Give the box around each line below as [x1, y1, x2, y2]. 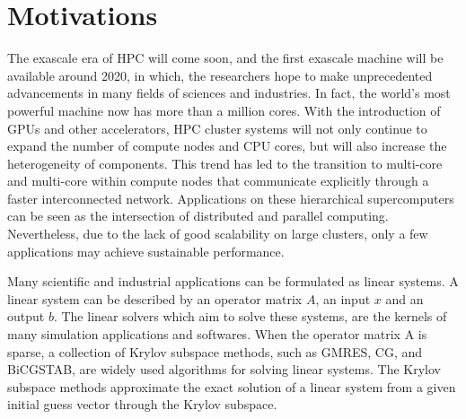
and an [385, 289, 424, 308]
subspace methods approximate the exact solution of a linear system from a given [7, 377, 456, 396]
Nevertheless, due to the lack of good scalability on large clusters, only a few [7, 224, 428, 243]
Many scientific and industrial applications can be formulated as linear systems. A [7, 272, 459, 291]
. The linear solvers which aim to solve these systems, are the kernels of [53, 307, 447, 326]
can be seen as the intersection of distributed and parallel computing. [7, 206, 389, 225]
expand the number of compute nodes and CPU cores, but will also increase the [7, 136, 447, 155]
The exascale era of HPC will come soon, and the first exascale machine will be [7, 48, 444, 67]
